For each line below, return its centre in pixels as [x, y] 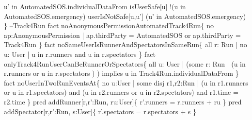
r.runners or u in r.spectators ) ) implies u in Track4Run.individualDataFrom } [121, 73]
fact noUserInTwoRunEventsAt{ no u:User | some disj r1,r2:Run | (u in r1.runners [126, 82]
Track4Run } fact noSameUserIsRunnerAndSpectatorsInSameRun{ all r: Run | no [126, 44]
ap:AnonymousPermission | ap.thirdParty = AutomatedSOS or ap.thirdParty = [122, 35]
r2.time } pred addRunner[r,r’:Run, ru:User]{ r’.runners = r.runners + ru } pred [123, 101]
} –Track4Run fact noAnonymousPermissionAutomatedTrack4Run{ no [109, 26]
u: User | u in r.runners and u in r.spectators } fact [80, 54]
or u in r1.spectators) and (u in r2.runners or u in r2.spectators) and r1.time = [121, 92]
